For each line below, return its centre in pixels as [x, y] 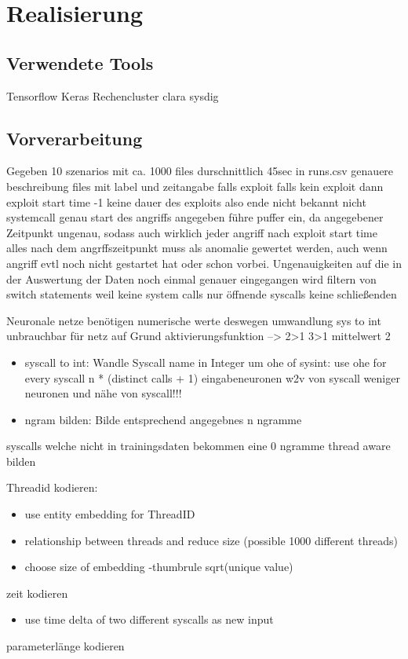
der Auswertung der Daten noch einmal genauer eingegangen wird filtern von [191, 278]
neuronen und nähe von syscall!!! [103, 393]
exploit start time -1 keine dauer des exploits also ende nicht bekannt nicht [186, 201]
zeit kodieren [37, 593]
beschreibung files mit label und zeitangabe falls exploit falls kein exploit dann [195, 186]
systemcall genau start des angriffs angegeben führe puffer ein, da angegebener [195, 217]
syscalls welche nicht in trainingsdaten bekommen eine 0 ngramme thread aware [199, 446]
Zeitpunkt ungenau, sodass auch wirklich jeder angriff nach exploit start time [192, 232]
